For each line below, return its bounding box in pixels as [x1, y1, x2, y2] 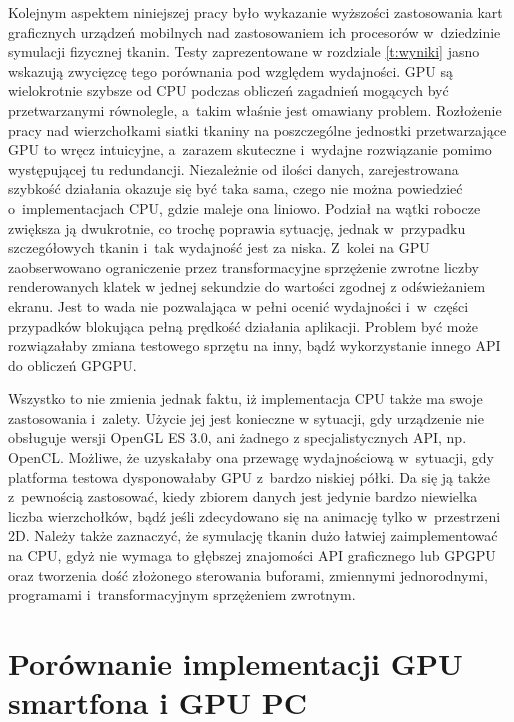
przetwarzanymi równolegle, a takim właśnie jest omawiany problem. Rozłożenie [8, 99, 502, 120]
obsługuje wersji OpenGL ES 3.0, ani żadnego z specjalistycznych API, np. [8, 427, 467, 448]
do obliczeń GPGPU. [8, 354, 137, 375]
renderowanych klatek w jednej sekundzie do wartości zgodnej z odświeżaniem [8, 276, 486, 297]
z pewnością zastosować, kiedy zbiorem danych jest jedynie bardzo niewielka [8, 486, 478, 507]
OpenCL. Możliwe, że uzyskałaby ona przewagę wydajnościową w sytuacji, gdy [8, 447, 494, 468]
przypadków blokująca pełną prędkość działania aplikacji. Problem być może [8, 315, 478, 336]
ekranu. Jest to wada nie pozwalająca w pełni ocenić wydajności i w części [8, 295, 469, 316]
